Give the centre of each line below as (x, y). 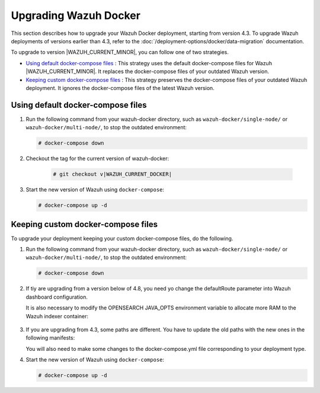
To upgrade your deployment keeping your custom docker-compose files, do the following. (122, 238)
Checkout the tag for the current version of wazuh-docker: (97, 159)
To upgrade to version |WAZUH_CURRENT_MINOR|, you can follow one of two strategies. (120, 52)
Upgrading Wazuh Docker (76, 15)
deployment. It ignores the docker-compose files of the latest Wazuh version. (120, 88)
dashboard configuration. (57, 297)
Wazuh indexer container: (57, 316)
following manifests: (50, 338)
